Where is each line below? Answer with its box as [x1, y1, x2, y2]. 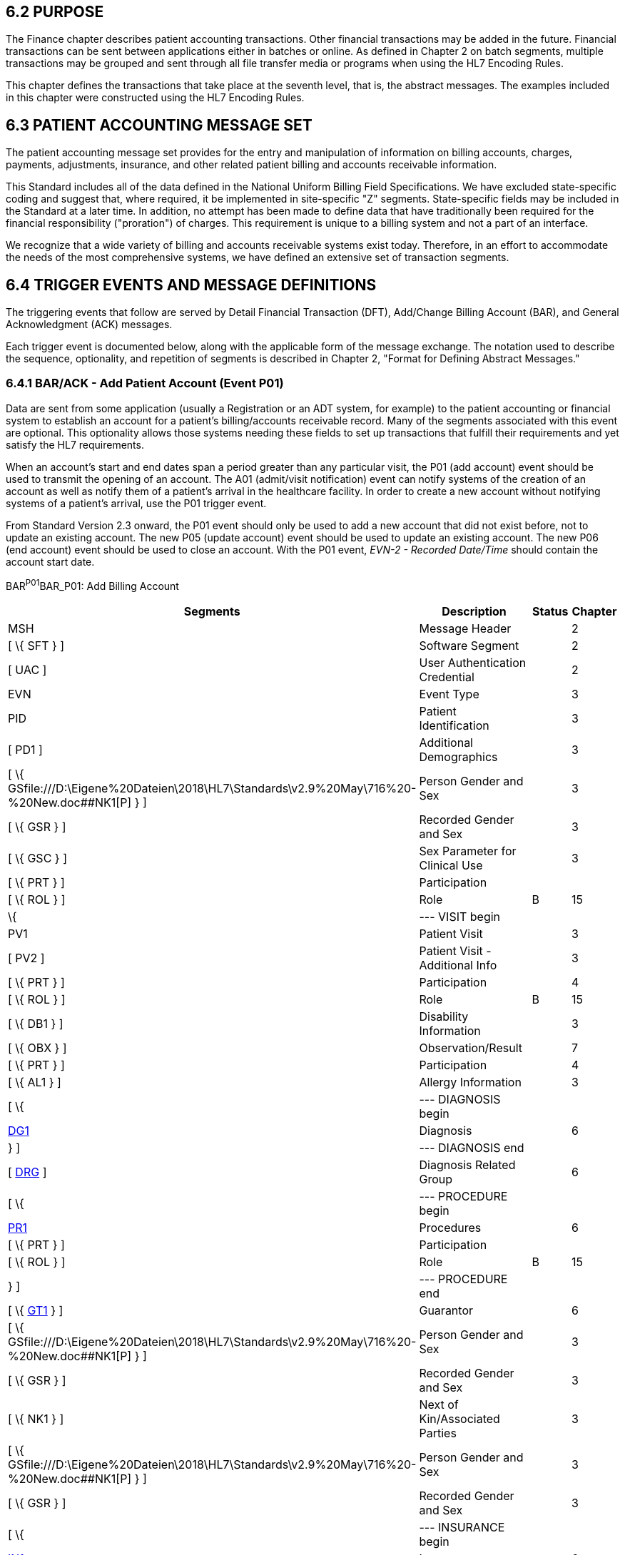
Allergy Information [419, 1074, 522, 1089]
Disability [419, 1009, 469, 1024]
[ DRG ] [8, 1164, 47, 1179]
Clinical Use [419, 857, 483, 872]
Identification [419, 718, 489, 733]
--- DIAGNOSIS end [419, 1140, 524, 1155]
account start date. [6, 555, 95, 568]
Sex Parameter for [419, 843, 517, 858]
